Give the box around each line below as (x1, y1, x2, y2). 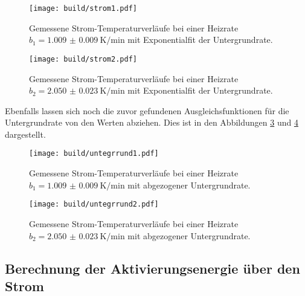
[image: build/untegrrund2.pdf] (29, 200, 159, 209)
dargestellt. (5, 127, 46, 140)
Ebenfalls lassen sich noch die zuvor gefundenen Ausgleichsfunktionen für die (5, 104, 289, 117)
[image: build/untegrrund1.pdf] (29, 149, 159, 158)
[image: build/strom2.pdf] (29, 54, 137, 63)
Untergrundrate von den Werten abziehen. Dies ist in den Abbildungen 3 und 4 (5, 116, 298, 129)
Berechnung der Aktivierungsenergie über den (5, 259, 300, 277)
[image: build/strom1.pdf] (29, 4, 137, 13)
